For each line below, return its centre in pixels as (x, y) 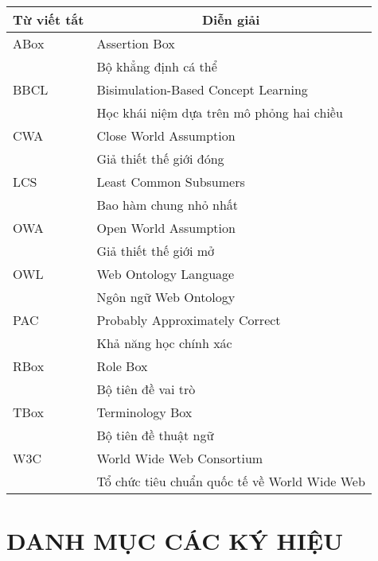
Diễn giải (231, 19)
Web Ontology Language (166, 274)
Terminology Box (144, 412)
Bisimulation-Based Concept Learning (202, 89)
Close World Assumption (166, 135)
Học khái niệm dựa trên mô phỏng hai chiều (220, 112)
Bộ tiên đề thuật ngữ (155, 435)
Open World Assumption (166, 228)
